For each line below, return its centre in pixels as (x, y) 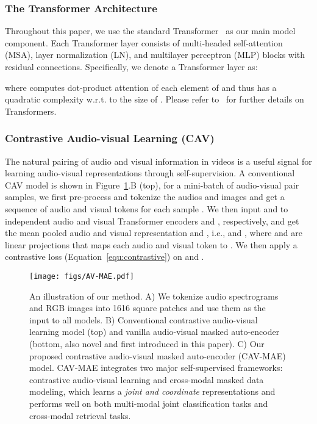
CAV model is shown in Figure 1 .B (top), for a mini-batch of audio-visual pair (152, 185)
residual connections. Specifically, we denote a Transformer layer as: (131, 66)
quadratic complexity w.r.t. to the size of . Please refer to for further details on (155, 99)
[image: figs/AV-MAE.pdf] (82, 276)
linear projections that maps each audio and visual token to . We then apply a (151, 244)
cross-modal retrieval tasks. (80, 415)
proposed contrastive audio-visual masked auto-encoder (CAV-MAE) (158, 355)
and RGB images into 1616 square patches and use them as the (148, 308)
